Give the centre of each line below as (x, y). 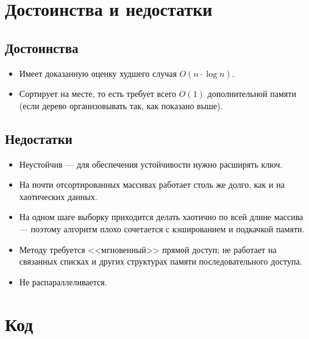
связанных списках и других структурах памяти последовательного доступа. (161, 261)
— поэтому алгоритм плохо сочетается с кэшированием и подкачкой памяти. (162, 228)
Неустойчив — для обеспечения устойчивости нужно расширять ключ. (151, 164)
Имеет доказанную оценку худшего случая (98, 73)
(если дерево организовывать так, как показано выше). (121, 105)
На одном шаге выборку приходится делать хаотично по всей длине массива (161, 217)
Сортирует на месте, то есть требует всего (98, 94)
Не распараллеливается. (63, 281)
